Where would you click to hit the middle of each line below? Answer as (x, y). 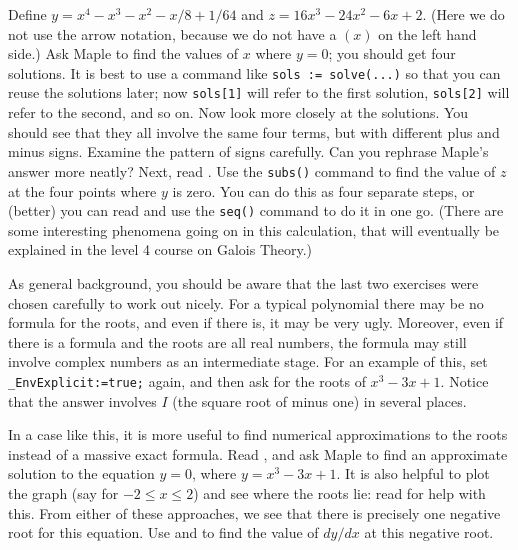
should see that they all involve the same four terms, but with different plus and (254, 131)
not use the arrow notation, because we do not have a (172, 33)
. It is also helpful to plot (413, 473)
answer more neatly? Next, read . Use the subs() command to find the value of (252, 170)
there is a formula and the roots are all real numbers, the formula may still (237, 341)
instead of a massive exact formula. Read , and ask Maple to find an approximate (258, 453)
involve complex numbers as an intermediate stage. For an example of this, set (248, 361)
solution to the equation (81, 473)
